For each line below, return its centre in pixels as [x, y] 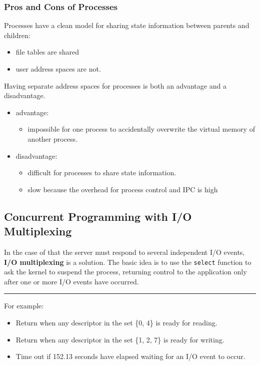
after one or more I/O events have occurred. [71, 281]
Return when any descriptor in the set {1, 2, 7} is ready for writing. [120, 339]
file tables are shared [47, 52]
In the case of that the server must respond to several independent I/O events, [124, 252]
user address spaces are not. [58, 69]
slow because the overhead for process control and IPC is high [123, 189]
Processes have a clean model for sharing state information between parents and [127, 25]
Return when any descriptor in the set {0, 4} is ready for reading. [116, 322]
